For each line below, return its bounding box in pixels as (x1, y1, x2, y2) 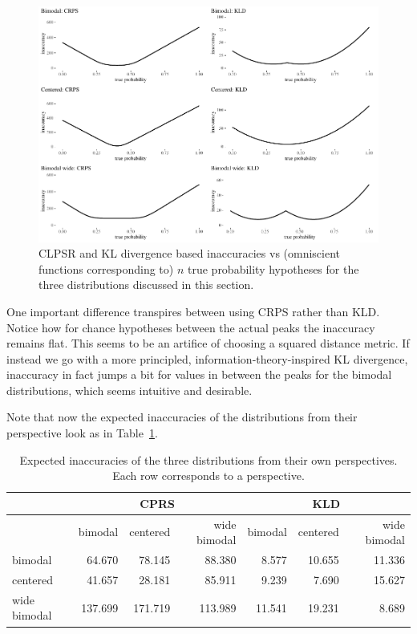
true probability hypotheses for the (188, 260, 359, 277)
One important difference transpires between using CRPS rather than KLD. (6, 303, 380, 319)
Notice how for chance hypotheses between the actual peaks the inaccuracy (6, 319, 375, 335)
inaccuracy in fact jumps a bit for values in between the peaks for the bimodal (6, 366, 392, 383)
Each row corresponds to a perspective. (112, 467, 305, 484)
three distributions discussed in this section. (38, 276, 254, 293)
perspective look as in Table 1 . (6, 425, 158, 441)
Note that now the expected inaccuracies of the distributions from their (6, 408, 358, 425)
